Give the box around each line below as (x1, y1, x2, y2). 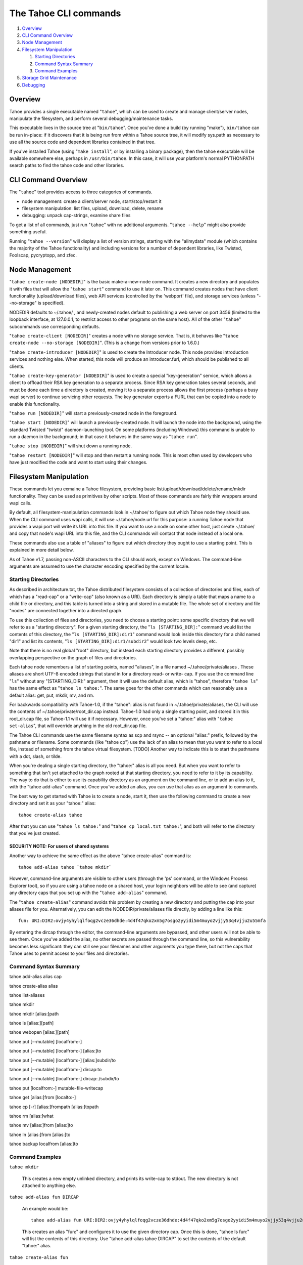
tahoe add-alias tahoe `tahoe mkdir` (18, 864, 112, 870)
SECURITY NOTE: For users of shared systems (9, 843, 109, 850)
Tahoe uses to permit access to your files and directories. (9, 950, 129, 956)
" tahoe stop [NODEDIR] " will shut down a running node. (9, 443, 132, 449)
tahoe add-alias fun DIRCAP (9, 1194, 79, 1200)
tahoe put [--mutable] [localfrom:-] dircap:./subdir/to (9, 1076, 119, 1082)
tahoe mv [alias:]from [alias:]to (9, 1122, 73, 1128)
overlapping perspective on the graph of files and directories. (9, 654, 137, 660)
